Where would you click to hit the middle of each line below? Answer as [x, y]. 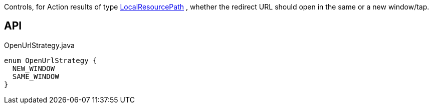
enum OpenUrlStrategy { [51, 60]
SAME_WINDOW [36, 76]
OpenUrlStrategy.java [39, 45]
